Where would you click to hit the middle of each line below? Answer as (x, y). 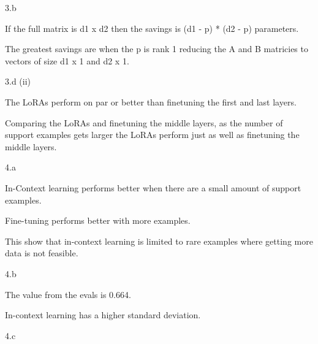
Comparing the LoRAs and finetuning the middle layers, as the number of (144, 122)
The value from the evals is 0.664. (68, 294)
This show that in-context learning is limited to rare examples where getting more (159, 241)
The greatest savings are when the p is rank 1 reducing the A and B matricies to (157, 49)
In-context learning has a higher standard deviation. (103, 315)
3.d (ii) (18, 81)
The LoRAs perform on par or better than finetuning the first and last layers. (151, 101)
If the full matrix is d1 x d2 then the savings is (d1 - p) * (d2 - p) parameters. (152, 28)
